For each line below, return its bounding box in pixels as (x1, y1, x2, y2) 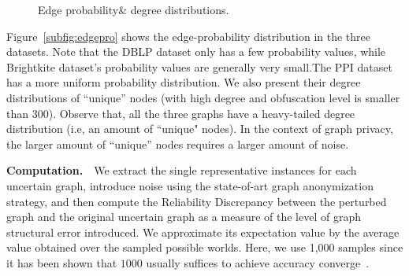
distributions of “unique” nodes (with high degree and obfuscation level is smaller (6, 89, 400, 105)
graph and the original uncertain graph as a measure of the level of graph (6, 208, 361, 225)
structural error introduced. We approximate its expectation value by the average (6, 223, 400, 240)
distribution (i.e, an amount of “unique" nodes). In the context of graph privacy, (6, 120, 393, 137)
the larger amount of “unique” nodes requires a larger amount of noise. (6, 135, 349, 152)
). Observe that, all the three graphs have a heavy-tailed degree (48, 105, 355, 121)
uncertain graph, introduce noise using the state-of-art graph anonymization (6, 177, 374, 193)
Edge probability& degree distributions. (38, 2, 229, 17)
